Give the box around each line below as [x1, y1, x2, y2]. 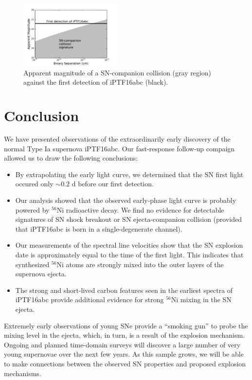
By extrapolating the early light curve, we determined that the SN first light [15, 169, 244, 179]
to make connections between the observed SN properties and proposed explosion [4, 358, 246, 368]
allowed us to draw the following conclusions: [4, 153, 138, 163]
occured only [15, 179, 54, 189]
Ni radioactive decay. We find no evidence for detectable [56, 204, 224, 215]
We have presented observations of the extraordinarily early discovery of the [4, 134, 231, 144]
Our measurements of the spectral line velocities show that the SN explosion [15, 240, 243, 250]
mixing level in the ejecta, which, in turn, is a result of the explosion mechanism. [4, 330, 245, 340]
